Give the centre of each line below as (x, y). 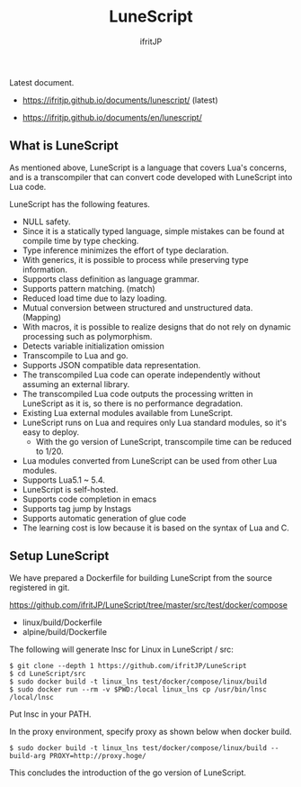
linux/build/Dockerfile (62, 622)
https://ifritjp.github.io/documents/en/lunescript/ (112, 117)
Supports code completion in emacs (89, 499)
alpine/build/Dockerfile (65, 631)
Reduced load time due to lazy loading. (95, 298)
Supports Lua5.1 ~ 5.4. (64, 480)
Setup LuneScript (59, 556)
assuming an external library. (76, 384)
